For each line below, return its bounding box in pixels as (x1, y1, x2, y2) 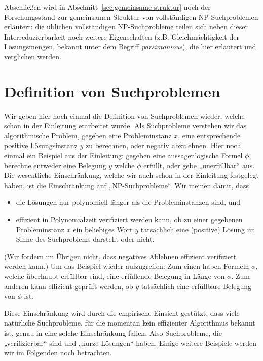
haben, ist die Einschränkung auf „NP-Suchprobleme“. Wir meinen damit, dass (4, 179, 249, 190)
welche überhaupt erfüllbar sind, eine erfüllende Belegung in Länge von (4, 271, 225, 281)
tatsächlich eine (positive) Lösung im (140, 224, 255, 234)
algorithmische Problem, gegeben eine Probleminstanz (4, 130, 172, 140)
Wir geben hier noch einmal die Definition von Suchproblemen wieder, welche (4, 110, 245, 121)
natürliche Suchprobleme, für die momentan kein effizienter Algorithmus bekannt (4, 317, 255, 328)
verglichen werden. (4, 51, 61, 61)
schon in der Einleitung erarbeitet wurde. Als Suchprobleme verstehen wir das (4, 120, 247, 131)
